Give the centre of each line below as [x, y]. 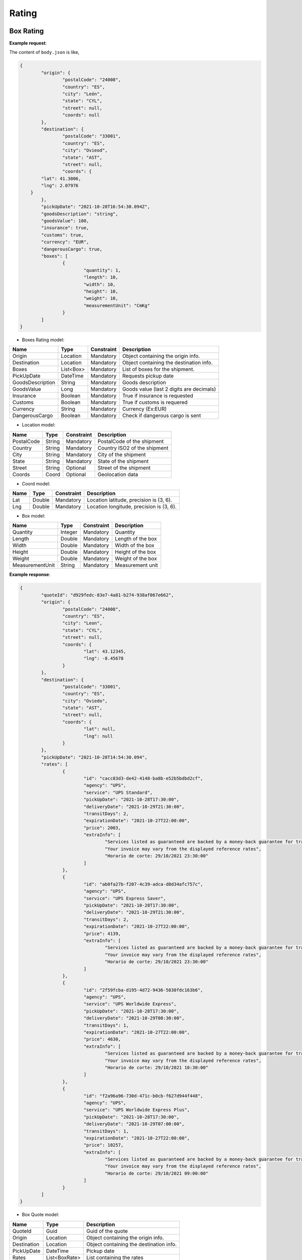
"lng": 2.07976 [60, 186]
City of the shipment [122, 455]
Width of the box [135, 545]
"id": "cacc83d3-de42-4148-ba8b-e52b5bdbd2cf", [143, 778]
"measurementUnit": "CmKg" [117, 305]
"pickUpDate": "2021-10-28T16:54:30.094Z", [96, 207]
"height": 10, [101, 291]
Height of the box [135, 552]
